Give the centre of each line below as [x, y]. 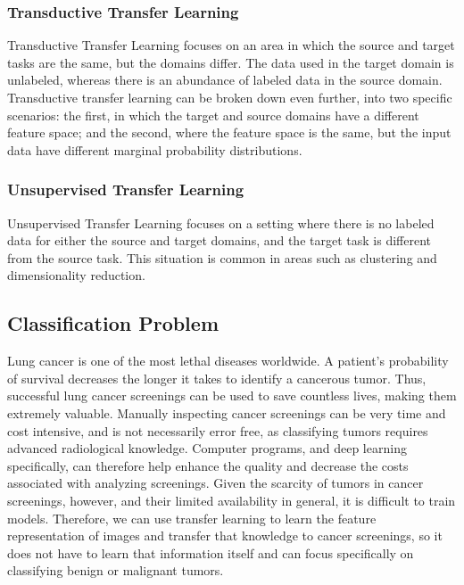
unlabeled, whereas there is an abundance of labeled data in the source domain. [225, 80]
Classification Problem [113, 323]
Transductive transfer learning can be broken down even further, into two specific [230, 97]
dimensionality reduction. [76, 275]
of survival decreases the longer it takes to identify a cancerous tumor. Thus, [217, 378]
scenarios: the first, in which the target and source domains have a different [213, 115]
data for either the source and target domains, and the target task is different [219, 240]
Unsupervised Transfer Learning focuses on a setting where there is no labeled [221, 222]
